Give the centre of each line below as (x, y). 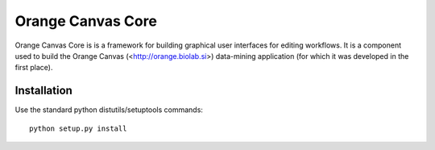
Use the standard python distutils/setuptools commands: (109, 110)
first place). (34, 68)
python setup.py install (78, 128)
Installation (43, 91)
